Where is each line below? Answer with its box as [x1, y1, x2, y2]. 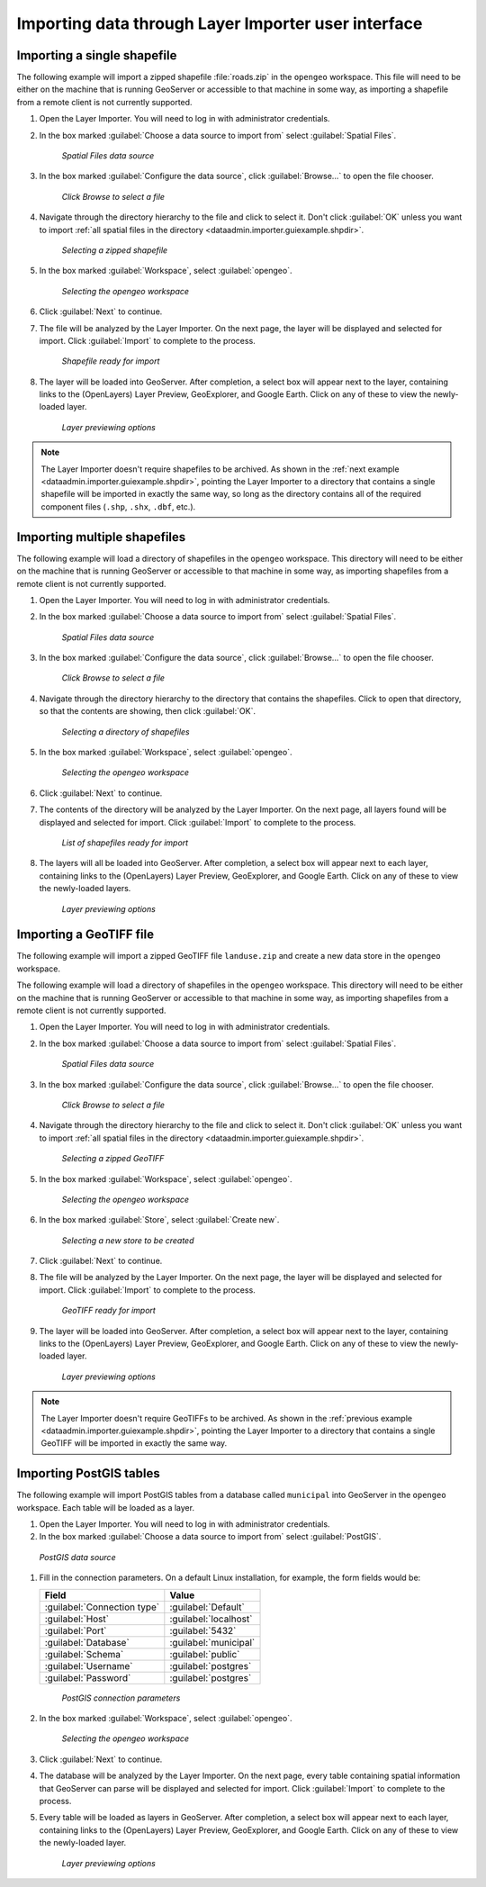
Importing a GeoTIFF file [16, 927, 155, 943]
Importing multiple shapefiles [16, 529, 186, 545]
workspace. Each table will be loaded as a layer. [16, 1502, 195, 1512]
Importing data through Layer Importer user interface [16, 14, 423, 33]
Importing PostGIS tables [16, 1466, 161, 1481]
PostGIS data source [39, 1551, 116, 1562]
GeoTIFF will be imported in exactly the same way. [40, 1438, 228, 1449]
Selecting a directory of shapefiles [61, 726, 190, 737]
